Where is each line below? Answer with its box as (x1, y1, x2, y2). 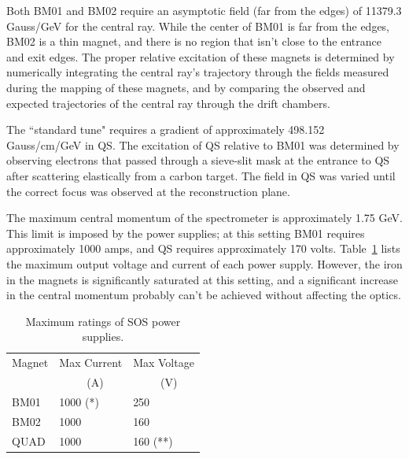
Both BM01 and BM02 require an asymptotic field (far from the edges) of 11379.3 (6, 2, 402, 18)
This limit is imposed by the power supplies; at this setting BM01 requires (6, 224, 365, 241)
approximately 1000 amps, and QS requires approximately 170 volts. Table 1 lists (6, 240, 400, 257)
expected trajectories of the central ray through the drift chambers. (6, 94, 330, 111)
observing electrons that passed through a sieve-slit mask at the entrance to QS (6, 152, 390, 168)
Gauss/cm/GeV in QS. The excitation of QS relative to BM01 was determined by (6, 136, 400, 153)
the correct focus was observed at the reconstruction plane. (6, 183, 290, 199)
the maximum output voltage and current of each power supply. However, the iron (6, 255, 403, 272)
